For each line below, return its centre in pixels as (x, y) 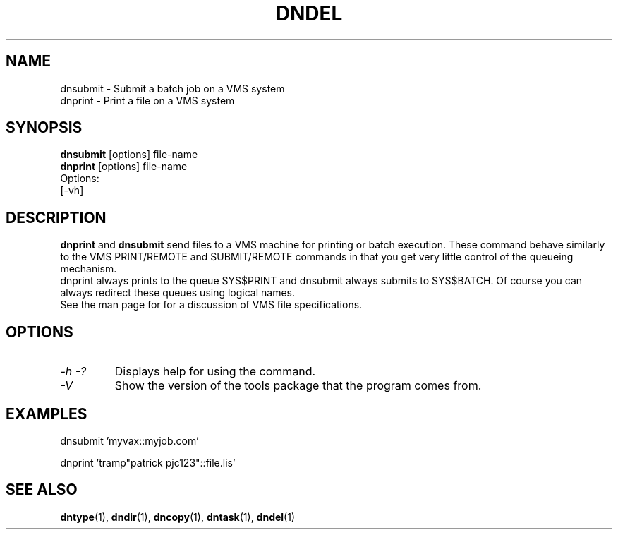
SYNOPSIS (44, 128)
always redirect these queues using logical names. (178, 293)
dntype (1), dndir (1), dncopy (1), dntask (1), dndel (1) (178, 517)
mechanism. (89, 269)
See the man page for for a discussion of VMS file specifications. (211, 305)
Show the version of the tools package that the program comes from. (298, 386)
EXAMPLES (47, 414)
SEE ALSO (42, 490)
